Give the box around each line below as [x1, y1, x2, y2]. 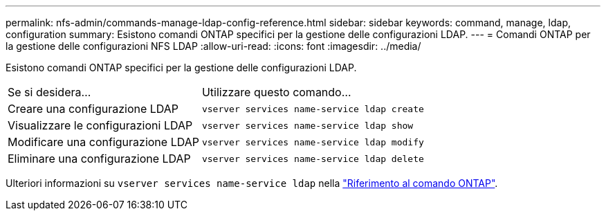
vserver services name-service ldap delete [201, 153, 424, 164]
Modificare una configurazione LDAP [8, 135, 199, 149]
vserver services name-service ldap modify [201, 136, 424, 147]
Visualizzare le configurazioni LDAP [8, 118, 193, 132]
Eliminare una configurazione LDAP [8, 152, 191, 165]
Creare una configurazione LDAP [8, 102, 179, 116]
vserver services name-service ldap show [201, 120, 414, 131]
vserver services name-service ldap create [201, 103, 424, 114]
